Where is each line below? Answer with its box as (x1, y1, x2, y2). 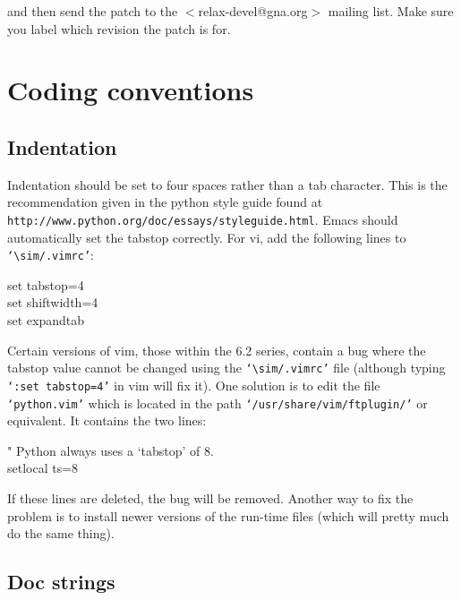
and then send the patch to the (7, 2, 178, 20)
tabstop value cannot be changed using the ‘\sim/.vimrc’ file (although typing (7, 358, 446, 377)
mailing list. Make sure (328, 2, 454, 20)
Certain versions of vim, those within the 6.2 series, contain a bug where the (7, 340, 426, 359)
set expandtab (7, 311, 85, 330)
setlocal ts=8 (7, 459, 79, 477)
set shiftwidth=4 (7, 293, 98, 312)
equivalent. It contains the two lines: (7, 411, 207, 430)
